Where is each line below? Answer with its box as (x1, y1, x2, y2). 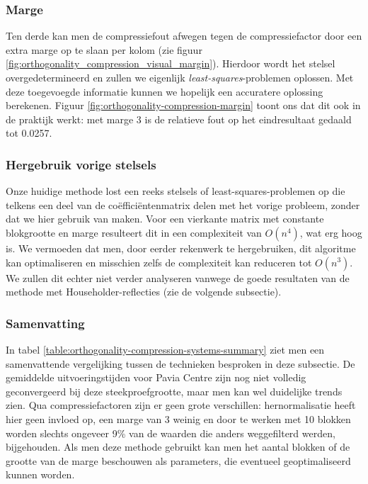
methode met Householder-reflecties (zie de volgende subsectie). (6, 284, 282, 299)
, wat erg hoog (299, 225, 362, 240)
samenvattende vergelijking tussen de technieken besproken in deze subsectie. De (6, 356, 355, 371)
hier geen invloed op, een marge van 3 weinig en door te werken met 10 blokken (6, 411, 351, 426)
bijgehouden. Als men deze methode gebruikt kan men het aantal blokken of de (6, 439, 350, 454)
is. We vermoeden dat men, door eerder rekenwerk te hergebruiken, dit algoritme (6, 240, 356, 255)
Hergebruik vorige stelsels (6, 155, 156, 173)
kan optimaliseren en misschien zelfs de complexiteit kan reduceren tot (6, 254, 312, 269)
